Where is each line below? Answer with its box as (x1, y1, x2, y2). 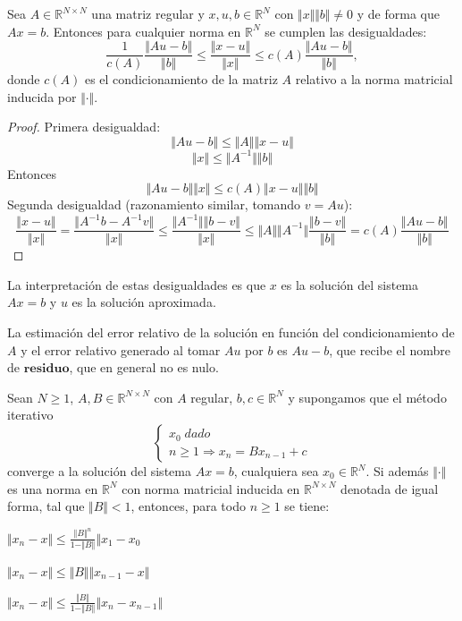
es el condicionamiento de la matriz (84, 70, 278, 89)
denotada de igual (340, 479, 439, 498)
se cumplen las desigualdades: (265, 21, 427, 40)
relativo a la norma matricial (295, 70, 453, 89)
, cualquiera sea (233, 462, 319, 481)
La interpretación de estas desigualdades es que (7, 275, 266, 293)
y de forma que (357, 4, 440, 22)
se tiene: (284, 497, 330, 515)
